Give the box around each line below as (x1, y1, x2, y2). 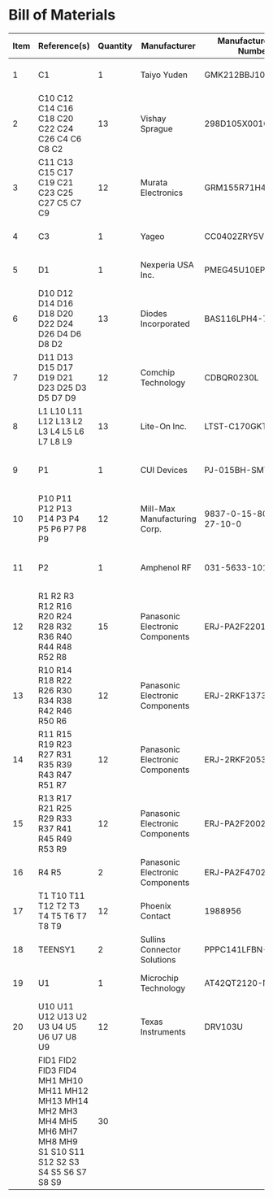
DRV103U (204, 1021, 244, 1032)
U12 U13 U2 (37, 1010, 88, 1022)
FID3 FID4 (37, 1065, 77, 1076)
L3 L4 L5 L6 (37, 425, 85, 436)
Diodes (140, 307, 168, 319)
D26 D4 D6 (37, 328, 82, 339)
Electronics (140, 187, 184, 198)
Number (237, 45, 271, 56)
